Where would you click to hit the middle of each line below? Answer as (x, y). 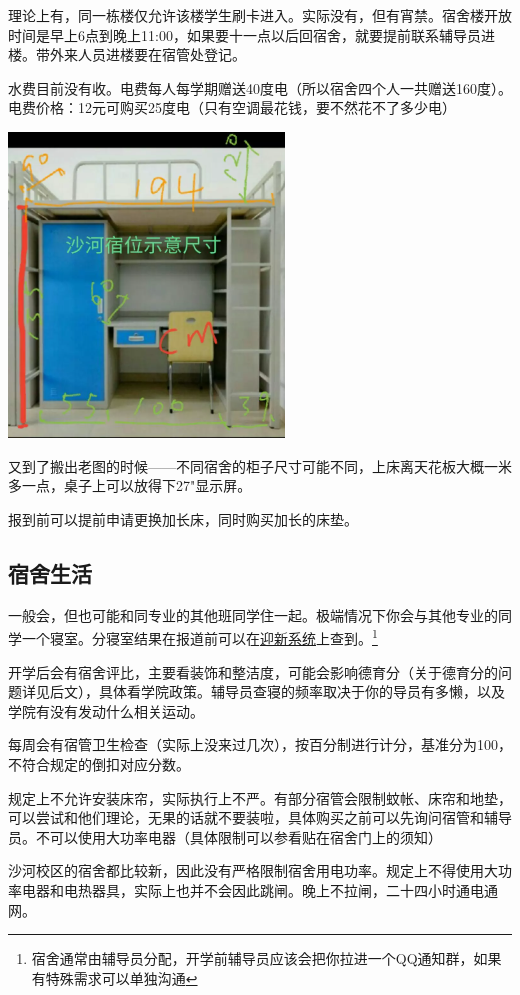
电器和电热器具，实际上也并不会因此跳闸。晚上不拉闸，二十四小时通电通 (259, 889)
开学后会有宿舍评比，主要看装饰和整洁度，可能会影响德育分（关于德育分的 (253, 671)
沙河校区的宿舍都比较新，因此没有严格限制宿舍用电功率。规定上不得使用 (246, 870)
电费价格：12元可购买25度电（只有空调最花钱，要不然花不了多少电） (232, 107)
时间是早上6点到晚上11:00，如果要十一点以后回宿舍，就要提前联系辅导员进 (251, 34)
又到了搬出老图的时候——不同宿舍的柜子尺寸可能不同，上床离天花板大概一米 (260, 465)
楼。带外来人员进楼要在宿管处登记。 (127, 54)
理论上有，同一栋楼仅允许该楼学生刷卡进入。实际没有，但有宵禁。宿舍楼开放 (260, 15)
